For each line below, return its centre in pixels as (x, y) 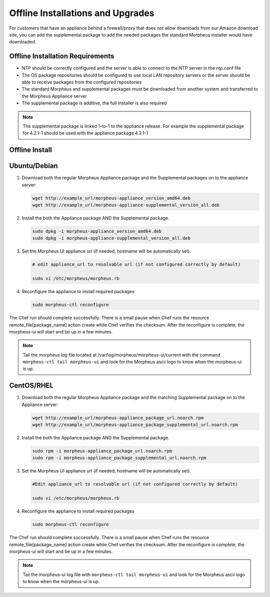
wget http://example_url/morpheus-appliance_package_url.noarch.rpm (118, 418)
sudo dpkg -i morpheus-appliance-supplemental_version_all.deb (111, 238)
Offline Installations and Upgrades (82, 13)
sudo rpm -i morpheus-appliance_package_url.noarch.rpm (102, 451)
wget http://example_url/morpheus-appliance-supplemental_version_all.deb (126, 205)
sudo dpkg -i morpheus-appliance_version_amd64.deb (97, 231)
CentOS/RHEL (31, 386)
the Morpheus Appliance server (54, 96)
